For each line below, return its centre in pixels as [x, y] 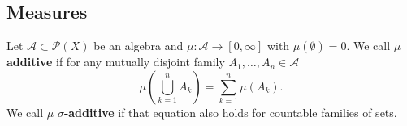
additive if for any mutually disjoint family [116, 62]
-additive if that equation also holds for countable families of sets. [230, 112]
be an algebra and [139, 46]
